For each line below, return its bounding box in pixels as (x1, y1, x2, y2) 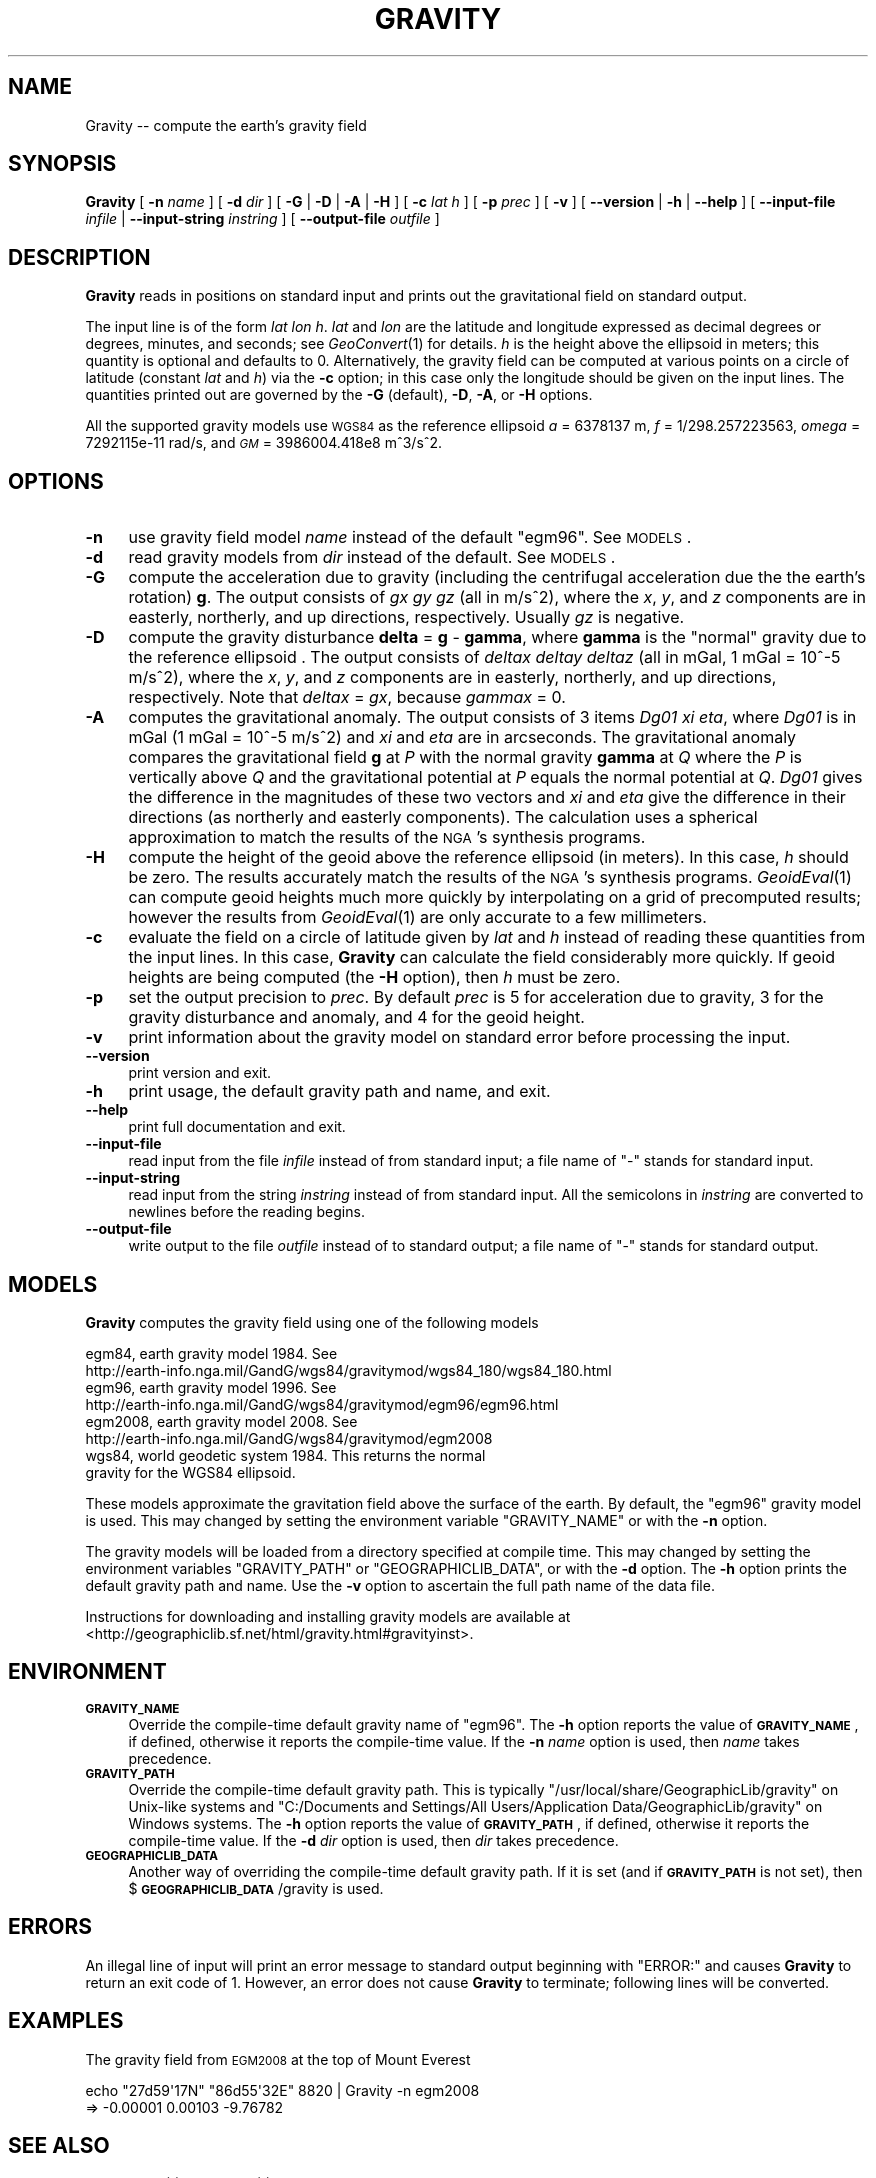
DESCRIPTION (8, 244, 151, 270)
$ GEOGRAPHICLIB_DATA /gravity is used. (128, 1879, 384, 1897)
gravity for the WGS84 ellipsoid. (85, 1463, 296, 1481)
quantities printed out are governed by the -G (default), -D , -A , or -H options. (85, 386, 593, 404)
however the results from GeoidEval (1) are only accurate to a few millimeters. (128, 907, 707, 928)
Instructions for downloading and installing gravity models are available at (85, 1607, 571, 1625)
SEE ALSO (8, 2132, 110, 2158)
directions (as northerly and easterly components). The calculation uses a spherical (128, 807, 758, 828)
